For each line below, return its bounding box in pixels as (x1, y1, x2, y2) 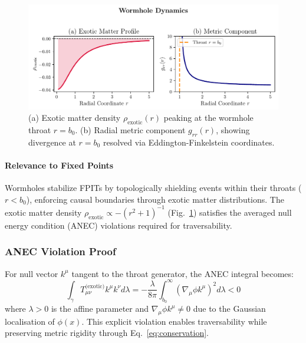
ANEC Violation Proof (5, 244, 116, 259)
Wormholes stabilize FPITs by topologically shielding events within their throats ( (5, 182, 302, 194)
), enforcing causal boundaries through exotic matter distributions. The (26, 193, 284, 205)
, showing (216, 124, 250, 136)
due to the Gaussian (193, 302, 266, 314)
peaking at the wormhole (163, 111, 254, 124)
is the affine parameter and (51, 302, 149, 314)
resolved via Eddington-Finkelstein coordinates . (103, 136, 275, 148)
